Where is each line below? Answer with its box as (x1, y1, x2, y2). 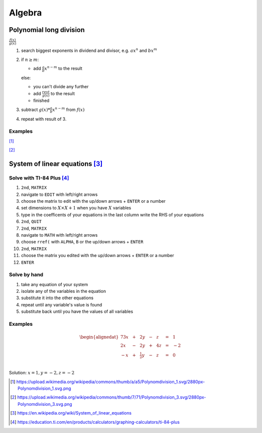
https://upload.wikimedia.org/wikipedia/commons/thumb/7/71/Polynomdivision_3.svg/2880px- (17, 394, 206, 400)
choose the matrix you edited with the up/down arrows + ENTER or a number (21, 253, 174, 258)
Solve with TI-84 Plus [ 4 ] (9, 175, 69, 181)
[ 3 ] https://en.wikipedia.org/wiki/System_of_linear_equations (10, 410, 132, 416)
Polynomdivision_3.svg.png (17, 401, 72, 407)
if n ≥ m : (21, 56, 39, 63)
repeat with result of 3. (21, 116, 66, 122)
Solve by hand (9, 272, 44, 278)
